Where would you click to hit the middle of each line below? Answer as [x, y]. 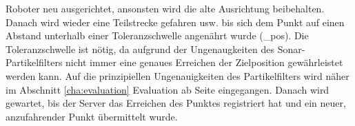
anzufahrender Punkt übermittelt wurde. [92, 116]
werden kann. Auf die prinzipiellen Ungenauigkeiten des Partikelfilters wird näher [177, 75]
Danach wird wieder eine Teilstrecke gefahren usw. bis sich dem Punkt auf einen [175, 22]
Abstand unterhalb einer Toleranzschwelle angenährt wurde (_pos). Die [157, 35]
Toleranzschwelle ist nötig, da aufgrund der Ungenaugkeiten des [140, 49]
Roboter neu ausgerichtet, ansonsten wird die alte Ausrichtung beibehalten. [165, 8]
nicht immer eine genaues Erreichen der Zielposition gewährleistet [204, 62]
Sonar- [291, 49]
